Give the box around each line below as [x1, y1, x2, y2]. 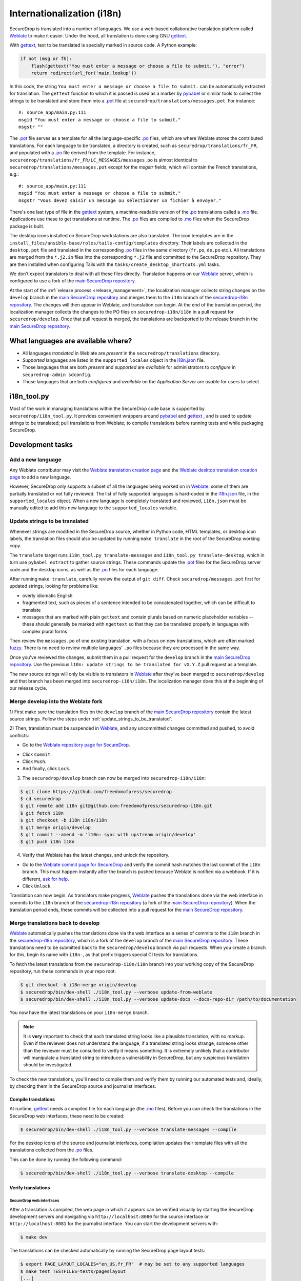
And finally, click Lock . [22, 766, 71, 772]
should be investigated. [23, 1062, 73, 1068]
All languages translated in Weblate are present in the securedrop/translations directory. [22, 350, 220, 356]
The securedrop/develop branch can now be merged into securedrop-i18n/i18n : [22, 775, 206, 781]
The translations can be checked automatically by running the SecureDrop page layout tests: [9, 1248, 206, 1254]
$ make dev [20, 1234, 48, 1240]
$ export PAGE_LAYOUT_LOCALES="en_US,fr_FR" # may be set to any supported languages [20, 1261, 245, 1267]
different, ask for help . [22, 876, 69, 882]
